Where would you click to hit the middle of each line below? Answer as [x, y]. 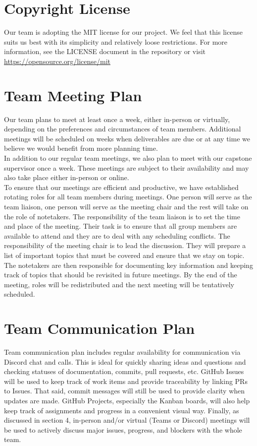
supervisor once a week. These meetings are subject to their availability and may [127, 167]
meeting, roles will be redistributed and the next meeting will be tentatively [119, 284]
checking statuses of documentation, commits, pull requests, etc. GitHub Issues [124, 371]
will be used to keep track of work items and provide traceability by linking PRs [126, 381]
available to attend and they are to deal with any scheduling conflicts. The [117, 235]
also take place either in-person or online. [67, 177]
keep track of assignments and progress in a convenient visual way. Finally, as [122, 410]
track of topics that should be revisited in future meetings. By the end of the [121, 275]
